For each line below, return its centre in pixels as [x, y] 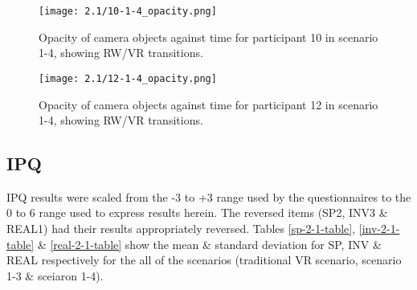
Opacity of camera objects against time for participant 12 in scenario [208, 104]
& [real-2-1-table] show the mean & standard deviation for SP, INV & [209, 244]
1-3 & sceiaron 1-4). [55, 275]
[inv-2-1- [379, 229]
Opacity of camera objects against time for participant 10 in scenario [208, 37]
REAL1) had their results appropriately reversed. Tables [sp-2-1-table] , [181, 229]
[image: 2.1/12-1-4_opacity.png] [128, 78]
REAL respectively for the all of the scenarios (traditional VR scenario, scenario [204, 260]
